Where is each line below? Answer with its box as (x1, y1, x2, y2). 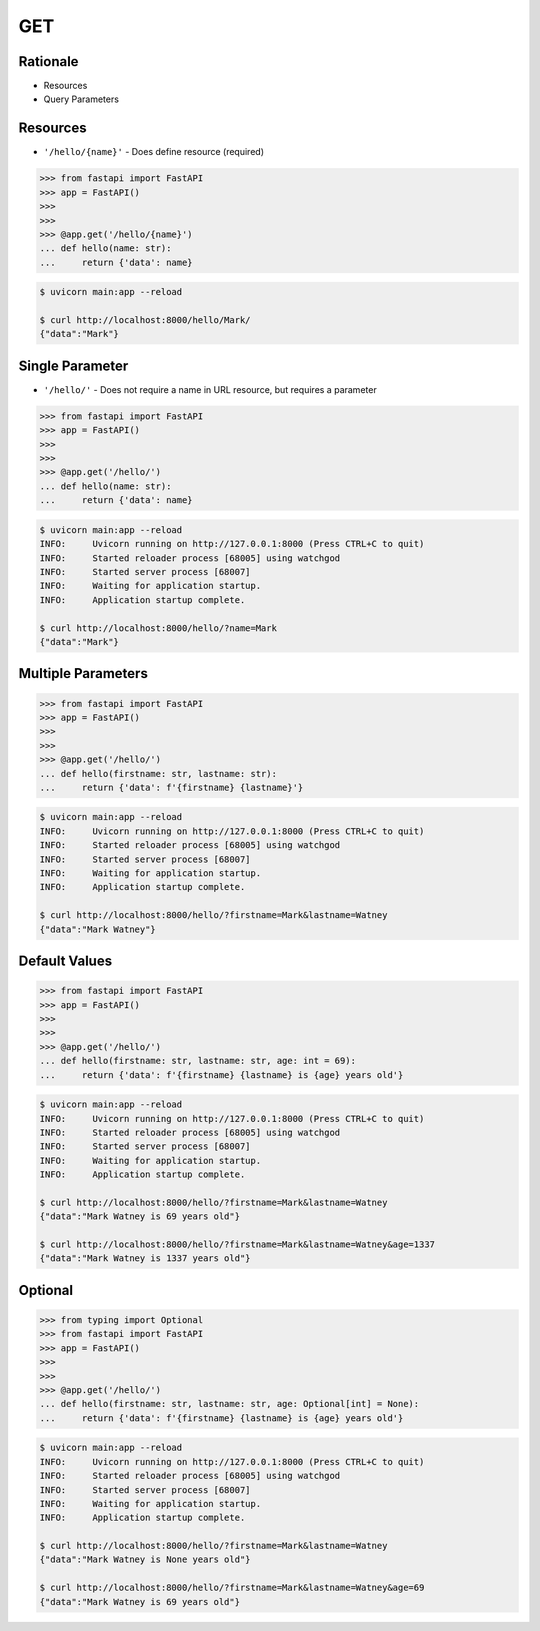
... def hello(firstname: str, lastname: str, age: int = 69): (39, 1055, 357, 1067)
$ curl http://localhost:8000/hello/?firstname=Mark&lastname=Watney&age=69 (39, 1582, 425, 1594)
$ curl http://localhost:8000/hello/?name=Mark (39, 622, 277, 634)
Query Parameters (43, 93, 120, 105)
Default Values (18, 953, 113, 970)
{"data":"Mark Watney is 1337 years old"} (39, 1253, 251, 1264)
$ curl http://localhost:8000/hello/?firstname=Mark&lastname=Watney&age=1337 (39, 1239, 435, 1250)
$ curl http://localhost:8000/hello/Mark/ (39, 315, 251, 326)
